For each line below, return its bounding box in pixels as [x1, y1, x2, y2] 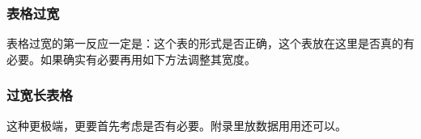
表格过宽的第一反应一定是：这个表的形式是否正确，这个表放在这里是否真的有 [6, 35, 415, 52]
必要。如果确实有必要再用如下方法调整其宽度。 [6, 50, 256, 67]
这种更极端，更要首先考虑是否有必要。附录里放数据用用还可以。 [6, 116, 347, 133]
